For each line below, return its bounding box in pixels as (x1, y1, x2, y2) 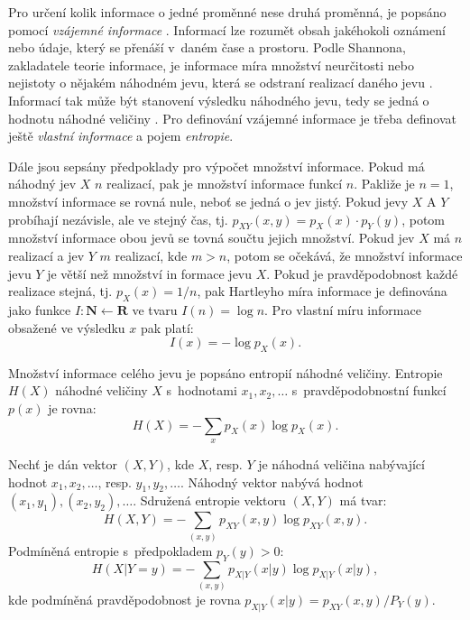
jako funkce (8, 300, 71, 319)
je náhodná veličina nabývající (258, 455, 425, 474)
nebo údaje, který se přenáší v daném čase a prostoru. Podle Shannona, (8, 38, 406, 57)
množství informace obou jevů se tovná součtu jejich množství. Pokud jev (8, 228, 415, 247)
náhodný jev (8, 174, 77, 193)
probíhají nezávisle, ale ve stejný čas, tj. (8, 209, 228, 228)
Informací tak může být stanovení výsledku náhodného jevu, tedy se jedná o (8, 90, 429, 109)
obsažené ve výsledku (8, 318, 125, 337)
